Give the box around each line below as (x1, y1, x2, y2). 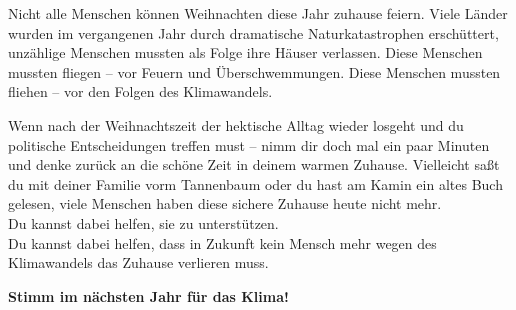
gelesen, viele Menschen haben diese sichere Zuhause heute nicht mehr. (8, 193, 442, 214)
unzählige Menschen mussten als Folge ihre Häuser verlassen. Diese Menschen (8, 42, 483, 63)
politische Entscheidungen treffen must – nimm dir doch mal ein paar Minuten (8, 134, 490, 155)
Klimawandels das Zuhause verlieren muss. (8, 252, 269, 273)
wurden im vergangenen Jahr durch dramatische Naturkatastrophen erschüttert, (8, 22, 499, 43)
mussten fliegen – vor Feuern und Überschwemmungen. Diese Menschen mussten (8, 61, 501, 82)
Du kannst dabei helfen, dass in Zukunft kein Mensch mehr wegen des (8, 232, 437, 253)
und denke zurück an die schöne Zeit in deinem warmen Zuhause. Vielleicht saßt (8, 154, 500, 175)
